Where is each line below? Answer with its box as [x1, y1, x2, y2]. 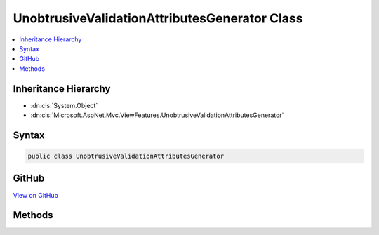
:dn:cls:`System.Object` [30, 101, 98, 109]
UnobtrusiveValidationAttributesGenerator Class [13, 11, 303, 26]
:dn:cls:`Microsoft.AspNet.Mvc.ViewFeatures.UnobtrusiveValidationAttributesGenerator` [30, 111, 284, 119]
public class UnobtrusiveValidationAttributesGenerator [27, 152, 225, 161]
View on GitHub [13, 191, 59, 199]
